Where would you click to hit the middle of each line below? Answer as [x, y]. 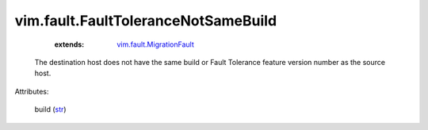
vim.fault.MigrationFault [155, 44]
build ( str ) [50, 109]
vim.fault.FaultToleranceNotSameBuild [146, 21]
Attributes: [32, 91]
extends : [69, 44]
